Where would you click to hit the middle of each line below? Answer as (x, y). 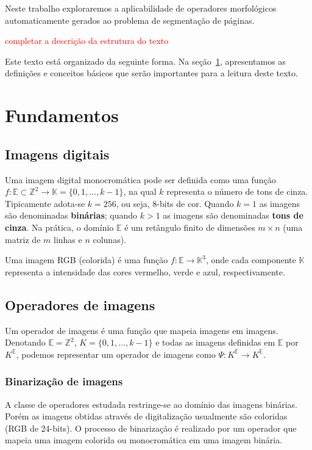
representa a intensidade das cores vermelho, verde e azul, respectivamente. (145, 271)
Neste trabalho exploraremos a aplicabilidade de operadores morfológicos (141, 8)
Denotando (25, 342)
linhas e (68, 239)
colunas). (110, 239)
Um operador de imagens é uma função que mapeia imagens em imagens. (142, 330)
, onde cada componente (251, 260)
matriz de (23, 239)
